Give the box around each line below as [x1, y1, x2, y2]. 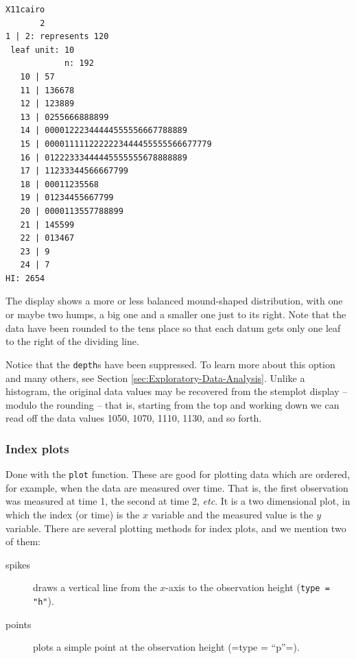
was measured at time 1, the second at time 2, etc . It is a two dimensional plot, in [5, 494, 351, 508]
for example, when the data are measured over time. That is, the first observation [5, 480, 348, 494]
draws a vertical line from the [33, 580, 157, 595]
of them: [5, 534, 40, 549]
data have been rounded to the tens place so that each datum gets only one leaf [5, 320, 341, 335]
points [5, 616, 32, 631]
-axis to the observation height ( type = [165, 580, 330, 595]
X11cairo [5, 5, 45, 14]
